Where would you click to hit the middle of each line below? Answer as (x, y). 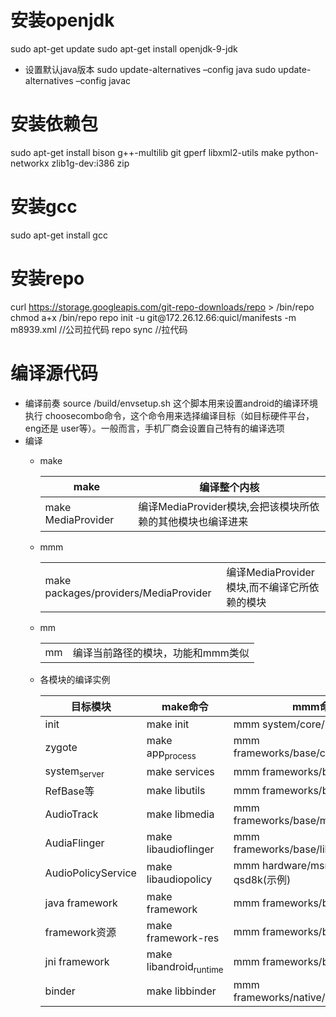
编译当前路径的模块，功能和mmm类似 (161, 653)
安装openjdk (62, 20)
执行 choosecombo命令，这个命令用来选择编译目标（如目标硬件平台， (169, 415)
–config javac (103, 80)
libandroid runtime (185, 968)
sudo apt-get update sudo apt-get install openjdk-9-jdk (124, 48)
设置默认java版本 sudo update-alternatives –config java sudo (150, 69)
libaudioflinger (180, 849)
